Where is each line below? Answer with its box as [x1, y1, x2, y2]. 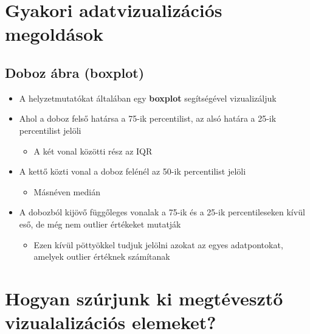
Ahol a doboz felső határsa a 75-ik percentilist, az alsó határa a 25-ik [19, 112, 277, 125]
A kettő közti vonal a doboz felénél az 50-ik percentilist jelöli [19, 165, 246, 178]
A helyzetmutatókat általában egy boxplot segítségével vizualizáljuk [19, 91, 277, 104]
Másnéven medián [33, 185, 100, 198]
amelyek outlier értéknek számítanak [33, 250, 170, 263]
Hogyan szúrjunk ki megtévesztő [5, 285, 283, 310]
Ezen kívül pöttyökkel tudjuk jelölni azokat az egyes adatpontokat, [33, 238, 283, 251]
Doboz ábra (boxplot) [5, 63, 145, 82]
